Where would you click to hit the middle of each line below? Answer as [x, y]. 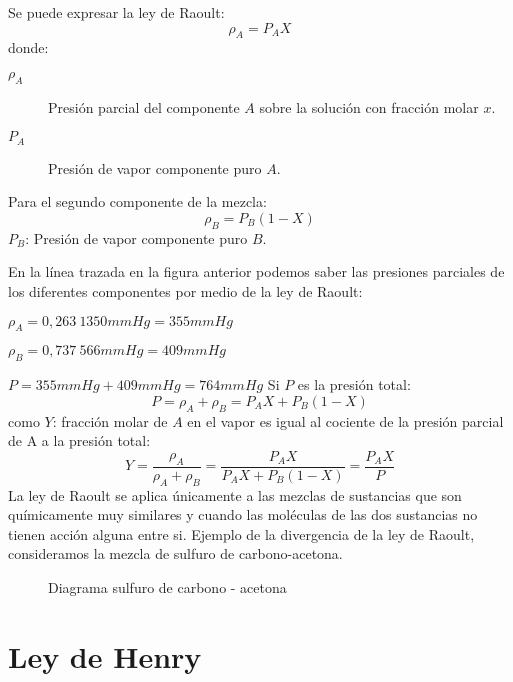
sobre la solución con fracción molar [369, 106]
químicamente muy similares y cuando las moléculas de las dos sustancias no [243, 514]
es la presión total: [354, 384]
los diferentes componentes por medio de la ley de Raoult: [185, 291]
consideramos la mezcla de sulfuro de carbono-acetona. [175, 553]
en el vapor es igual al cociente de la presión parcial [345, 420]
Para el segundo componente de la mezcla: [137, 201]
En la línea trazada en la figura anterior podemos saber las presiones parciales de [256, 271]
